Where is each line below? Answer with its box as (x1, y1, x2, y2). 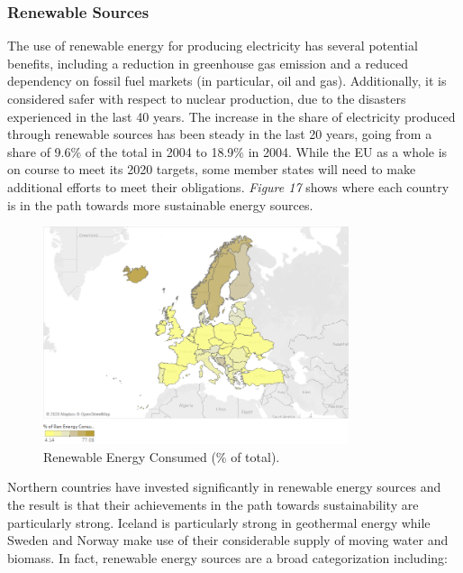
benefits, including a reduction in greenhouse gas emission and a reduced (7, 53, 409, 72)
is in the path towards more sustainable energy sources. (7, 195, 313, 214)
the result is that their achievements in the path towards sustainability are (7, 494, 419, 513)
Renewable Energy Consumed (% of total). (43, 447, 280, 466)
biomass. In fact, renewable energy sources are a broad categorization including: (7, 548, 448, 567)
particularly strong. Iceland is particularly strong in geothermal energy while (7, 513, 431, 531)
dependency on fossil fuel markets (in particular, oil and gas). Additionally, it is (7, 71, 447, 90)
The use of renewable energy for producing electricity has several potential (7, 36, 418, 55)
